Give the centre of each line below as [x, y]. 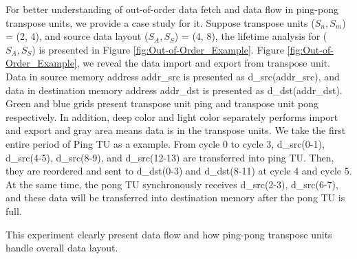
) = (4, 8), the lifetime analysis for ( [251, 36]
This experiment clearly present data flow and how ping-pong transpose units [169, 234]
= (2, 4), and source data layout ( [77, 36]
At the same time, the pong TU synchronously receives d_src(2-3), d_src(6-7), [172, 184]
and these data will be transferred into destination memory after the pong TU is [175, 198]
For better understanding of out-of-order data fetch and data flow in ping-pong [172, 9]
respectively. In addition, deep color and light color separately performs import [172, 116]
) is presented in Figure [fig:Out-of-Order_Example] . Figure [158, 49]
